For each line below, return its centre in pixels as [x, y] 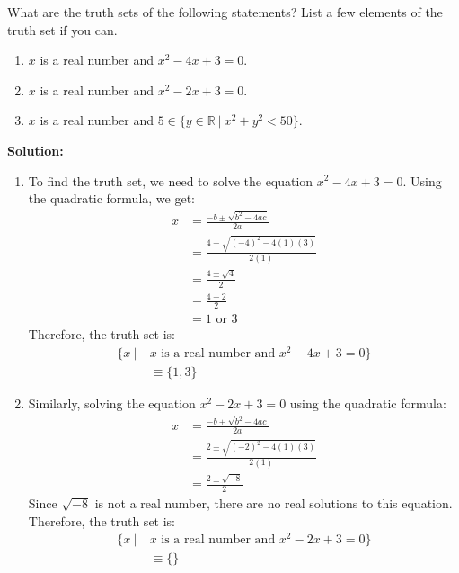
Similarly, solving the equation [112, 403]
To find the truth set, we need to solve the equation [171, 180]
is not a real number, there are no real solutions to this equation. [274, 503]
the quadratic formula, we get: [111, 198]
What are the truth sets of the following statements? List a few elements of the [225, 12]
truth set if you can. [62, 29]
